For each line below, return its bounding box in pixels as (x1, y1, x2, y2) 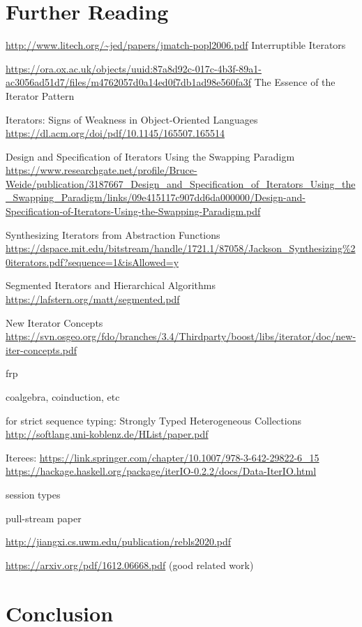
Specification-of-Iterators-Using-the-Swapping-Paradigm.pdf (6, 204, 261, 219)
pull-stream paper (6, 510, 82, 525)
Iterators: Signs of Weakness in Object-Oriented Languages (6, 112, 258, 126)
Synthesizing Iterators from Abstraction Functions (6, 227, 220, 242)
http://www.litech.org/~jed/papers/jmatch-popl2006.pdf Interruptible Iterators (6, 38, 346, 52)
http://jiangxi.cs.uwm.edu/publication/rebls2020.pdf (6, 534, 232, 549)
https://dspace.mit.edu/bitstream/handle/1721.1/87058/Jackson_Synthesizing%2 (6, 241, 356, 256)
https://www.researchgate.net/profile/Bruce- (6, 163, 197, 177)
